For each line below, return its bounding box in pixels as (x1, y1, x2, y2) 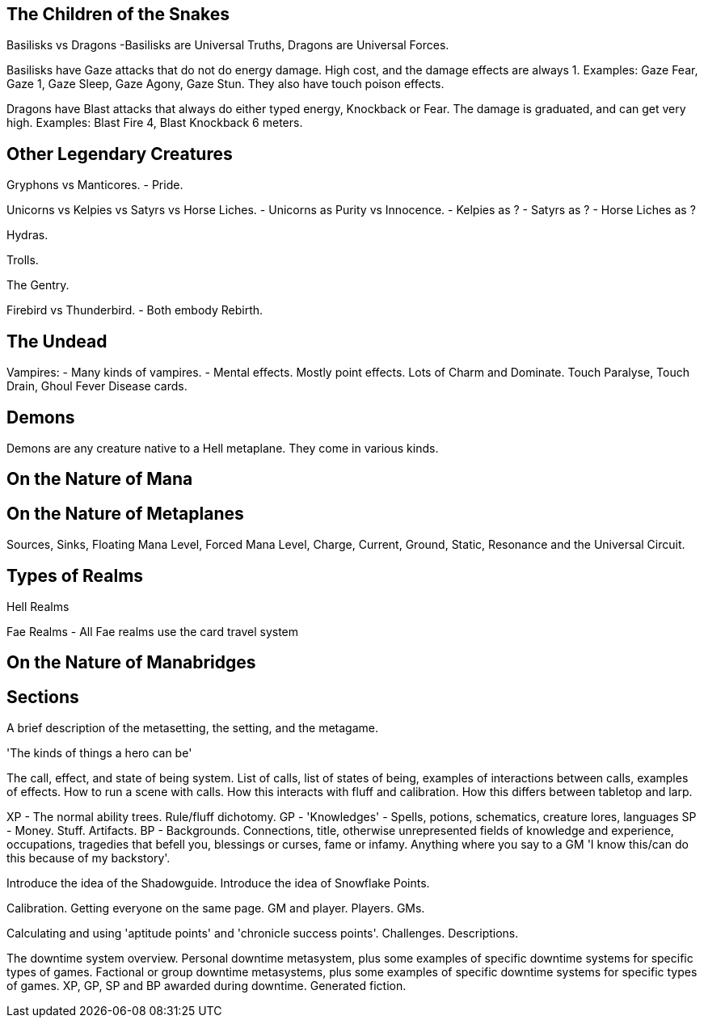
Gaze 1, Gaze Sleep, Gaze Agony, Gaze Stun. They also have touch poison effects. (6, 77, 445, 91)
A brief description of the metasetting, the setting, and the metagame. (6, 721, 378, 735)
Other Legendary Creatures (6, 143, 233, 164)
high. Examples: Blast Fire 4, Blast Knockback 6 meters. (6, 116, 303, 130)
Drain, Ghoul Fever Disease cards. (6, 379, 188, 394)
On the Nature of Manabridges (6, 652, 256, 673)
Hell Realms (6, 600, 70, 614)
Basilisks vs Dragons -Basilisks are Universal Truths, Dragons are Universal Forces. (6, 38, 449, 53)
